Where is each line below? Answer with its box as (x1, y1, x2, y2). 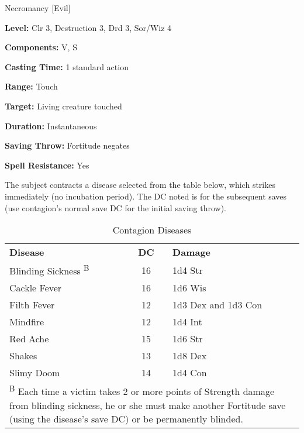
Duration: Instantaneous (5, 119, 97, 132)
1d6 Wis (172, 281, 206, 295)
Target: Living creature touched (5, 99, 122, 112)
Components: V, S (5, 41, 77, 53)
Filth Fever (9, 298, 55, 312)
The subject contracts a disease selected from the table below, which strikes (5, 178, 275, 191)
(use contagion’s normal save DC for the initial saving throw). (5, 201, 227, 214)
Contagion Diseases (112, 223, 192, 237)
